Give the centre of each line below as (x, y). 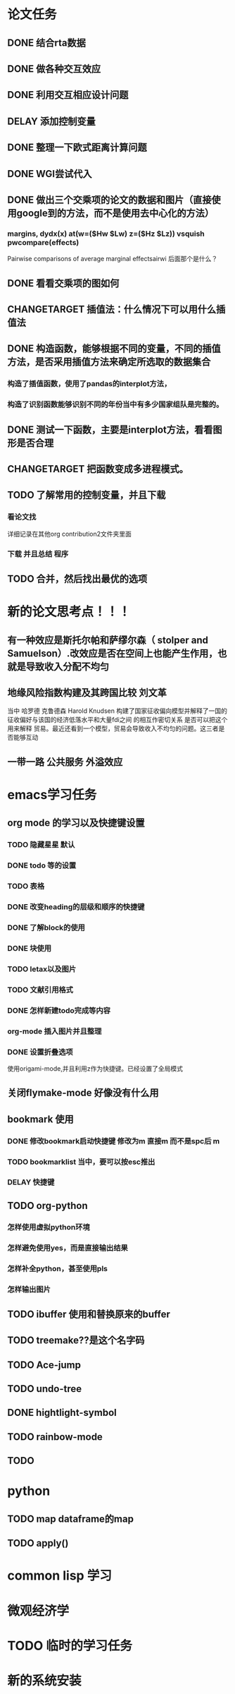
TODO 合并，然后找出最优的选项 (77, 579)
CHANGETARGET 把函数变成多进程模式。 (98, 469)
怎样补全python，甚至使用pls (57, 1268)
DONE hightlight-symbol (62, 1413)
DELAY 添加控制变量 (52, 121)
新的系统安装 (45, 1680)
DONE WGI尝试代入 (50, 174)
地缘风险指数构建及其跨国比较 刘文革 (87, 692)
